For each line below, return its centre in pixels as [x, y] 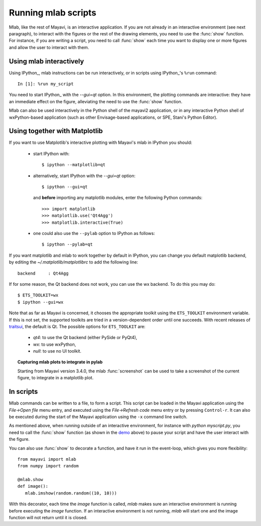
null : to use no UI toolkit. [57, 351]
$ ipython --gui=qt [65, 187]
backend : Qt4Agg [43, 273]
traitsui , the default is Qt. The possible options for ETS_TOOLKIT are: [77, 326]
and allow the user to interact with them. [49, 47]
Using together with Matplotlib [56, 131]
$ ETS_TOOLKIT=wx [38, 295]
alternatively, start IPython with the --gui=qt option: [84, 176]
